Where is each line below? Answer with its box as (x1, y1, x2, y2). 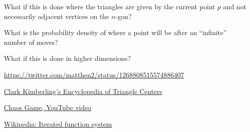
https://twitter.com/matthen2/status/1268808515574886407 (4, 69, 184, 79)
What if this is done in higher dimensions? (4, 53, 131, 63)
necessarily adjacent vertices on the (4, 11, 109, 21)
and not (223, 1, 247, 11)
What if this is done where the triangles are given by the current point (4, 1, 215, 11)
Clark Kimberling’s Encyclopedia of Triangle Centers (4, 86, 163, 96)
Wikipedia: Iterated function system (4, 118, 112, 129)
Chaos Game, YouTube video (4, 102, 91, 113)
